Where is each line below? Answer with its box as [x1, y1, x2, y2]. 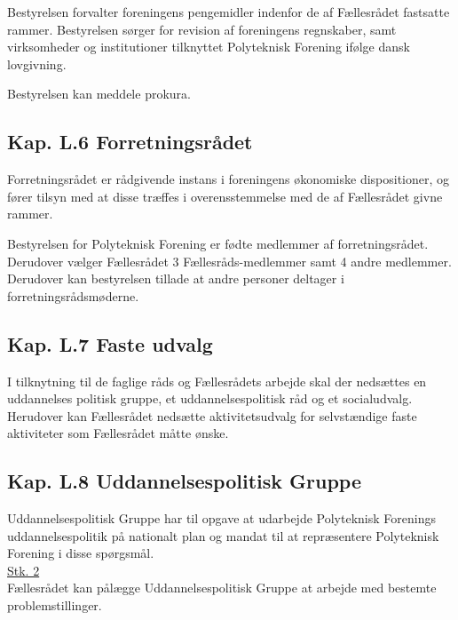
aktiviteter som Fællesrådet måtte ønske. [7, 424, 229, 442]
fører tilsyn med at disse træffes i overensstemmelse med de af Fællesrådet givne [7, 187, 443, 205]
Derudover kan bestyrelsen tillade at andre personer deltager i [7, 269, 344, 288]
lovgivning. [7, 54, 67, 73]
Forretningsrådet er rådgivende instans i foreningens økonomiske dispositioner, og [7, 170, 450, 188]
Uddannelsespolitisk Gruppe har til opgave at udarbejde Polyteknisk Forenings [7, 509, 436, 528]
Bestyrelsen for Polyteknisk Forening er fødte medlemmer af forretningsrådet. [7, 234, 429, 252]
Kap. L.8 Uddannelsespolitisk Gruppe [7, 467, 361, 495]
